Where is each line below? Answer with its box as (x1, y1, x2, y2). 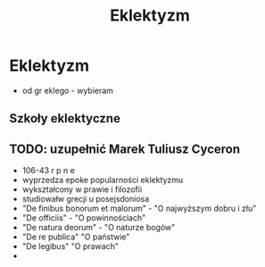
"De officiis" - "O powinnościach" (21, 213, 146, 223)
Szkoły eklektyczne (9, 111, 120, 126)
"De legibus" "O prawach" (21, 241, 119, 252)
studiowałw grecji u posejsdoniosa (21, 194, 150, 204)
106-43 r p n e (21, 165, 76, 176)
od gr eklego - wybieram (21, 85, 114, 96)
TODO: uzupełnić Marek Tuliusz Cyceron (9, 141, 241, 156)
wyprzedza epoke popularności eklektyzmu (21, 175, 184, 186)
